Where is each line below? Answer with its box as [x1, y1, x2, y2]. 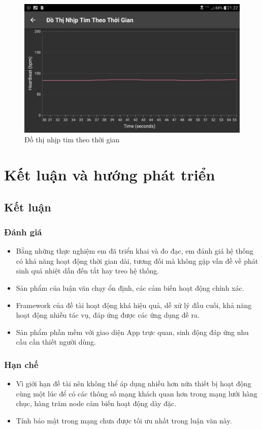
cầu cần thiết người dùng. [16, 336, 96, 347]
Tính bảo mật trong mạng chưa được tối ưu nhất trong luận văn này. [16, 415, 232, 425]
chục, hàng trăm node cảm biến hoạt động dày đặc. [16, 398, 177, 409]
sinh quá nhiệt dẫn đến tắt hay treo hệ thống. [16, 265, 159, 276]
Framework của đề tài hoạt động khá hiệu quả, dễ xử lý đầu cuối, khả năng [16, 299, 252, 310]
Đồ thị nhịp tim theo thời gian [24, 134, 120, 145]
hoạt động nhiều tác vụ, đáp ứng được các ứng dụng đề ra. [16, 310, 200, 320]
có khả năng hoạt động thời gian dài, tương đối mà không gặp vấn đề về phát [16, 255, 258, 266]
